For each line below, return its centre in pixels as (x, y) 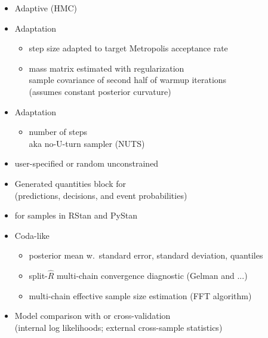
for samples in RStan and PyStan (76, 215)
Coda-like (32, 235)
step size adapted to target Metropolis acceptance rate (128, 48)
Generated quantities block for (70, 183)
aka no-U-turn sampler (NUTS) (87, 143)
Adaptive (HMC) (46, 8)
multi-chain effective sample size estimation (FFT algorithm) (140, 295)
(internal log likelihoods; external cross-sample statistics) (118, 327)
